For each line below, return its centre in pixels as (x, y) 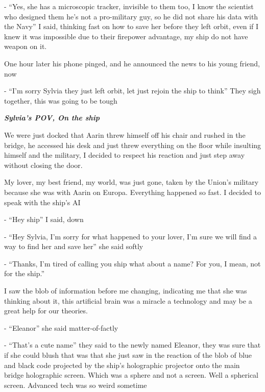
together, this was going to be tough (61, 100)
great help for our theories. (46, 311)
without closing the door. (43, 165)
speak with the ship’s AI (42, 202)
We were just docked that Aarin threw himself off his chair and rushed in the (125, 134)
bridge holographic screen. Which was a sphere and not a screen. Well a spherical (131, 375)
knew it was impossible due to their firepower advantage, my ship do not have (126, 36)
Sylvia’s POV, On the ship (52, 118)
